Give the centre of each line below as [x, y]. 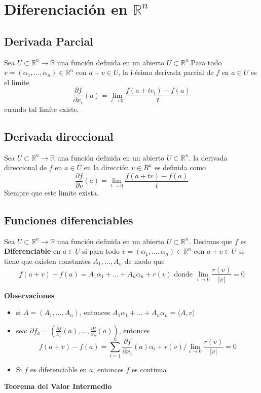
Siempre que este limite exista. [51, 192]
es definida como [180, 167]
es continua [149, 369]
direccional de [26, 167]
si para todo [101, 251]
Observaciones [29, 295]
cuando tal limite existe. [42, 109]
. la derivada [208, 157]
